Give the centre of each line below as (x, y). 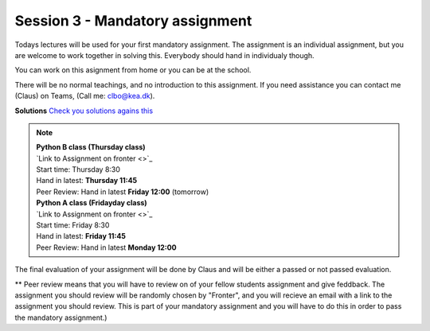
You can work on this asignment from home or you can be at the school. (133, 70)
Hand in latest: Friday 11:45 (81, 236)
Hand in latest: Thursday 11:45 (87, 181)
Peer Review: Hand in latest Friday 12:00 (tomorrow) (123, 192)
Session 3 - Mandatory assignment (133, 21)
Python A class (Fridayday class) (92, 203)
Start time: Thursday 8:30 (78, 169)
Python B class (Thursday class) (91, 147)
